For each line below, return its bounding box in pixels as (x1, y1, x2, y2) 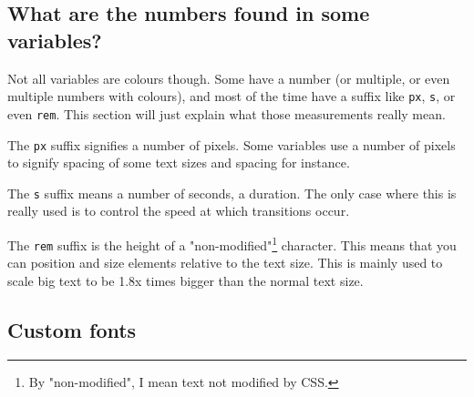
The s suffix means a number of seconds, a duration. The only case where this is (7, 183, 457, 202)
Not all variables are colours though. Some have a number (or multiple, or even (7, 68, 450, 87)
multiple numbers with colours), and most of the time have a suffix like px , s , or (7, 87, 456, 106)
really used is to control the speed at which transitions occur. (7, 201, 350, 220)
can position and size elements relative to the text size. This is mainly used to (7, 253, 443, 272)
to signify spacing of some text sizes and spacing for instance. (7, 153, 350, 172)
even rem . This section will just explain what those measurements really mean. (7, 104, 446, 123)
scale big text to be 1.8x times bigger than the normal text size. (7, 270, 364, 290)
